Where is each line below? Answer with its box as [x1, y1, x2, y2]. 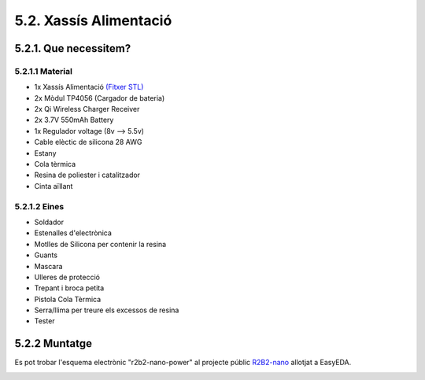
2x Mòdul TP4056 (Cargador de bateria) [34, 93, 165, 102]
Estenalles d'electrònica [34, 228, 112, 238]
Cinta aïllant [34, 181, 73, 190]
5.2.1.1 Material [14, 65, 72, 76]
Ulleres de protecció [34, 272, 100, 282]
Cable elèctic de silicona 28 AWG [34, 138, 142, 147]
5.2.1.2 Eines [14, 201, 65, 212]
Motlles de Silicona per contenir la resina [34, 239, 167, 249]
